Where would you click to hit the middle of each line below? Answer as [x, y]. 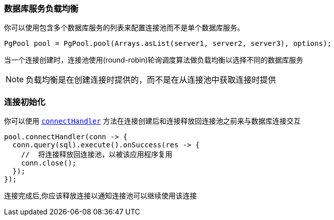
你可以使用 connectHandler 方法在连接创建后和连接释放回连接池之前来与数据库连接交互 [152, 121]
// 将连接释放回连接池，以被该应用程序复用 [97, 155]
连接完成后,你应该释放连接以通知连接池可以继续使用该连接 [101, 196]
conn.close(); [49, 163]
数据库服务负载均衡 [41, 9]
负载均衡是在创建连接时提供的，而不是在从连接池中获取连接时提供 [151, 80]
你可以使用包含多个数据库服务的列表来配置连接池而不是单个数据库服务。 [124, 28]
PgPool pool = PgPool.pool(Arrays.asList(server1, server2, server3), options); [168, 44]
